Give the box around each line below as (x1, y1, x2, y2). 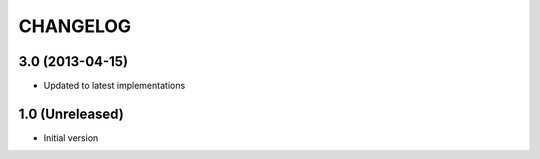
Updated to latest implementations (43, 80, 186, 92)
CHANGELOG (18, 15, 132, 37)
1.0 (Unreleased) (18, 105, 124, 122)
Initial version (43, 131, 99, 144)
